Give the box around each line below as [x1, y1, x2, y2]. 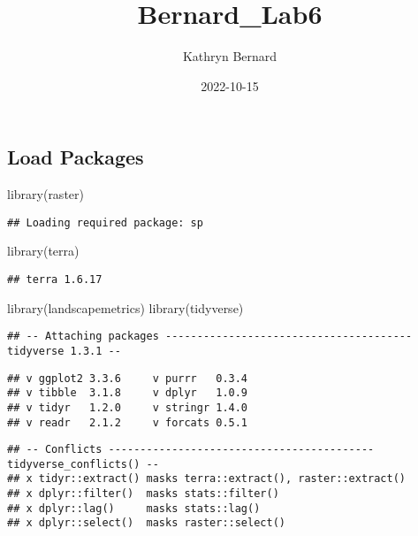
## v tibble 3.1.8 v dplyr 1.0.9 [7, 387, 248, 400]
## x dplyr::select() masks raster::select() [7, 517, 285, 530]
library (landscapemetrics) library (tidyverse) [7, 298, 244, 317]
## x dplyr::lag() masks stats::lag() [7, 502, 261, 515]
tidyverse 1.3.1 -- [7, 344, 121, 357]
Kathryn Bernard [182, 47, 277, 65]
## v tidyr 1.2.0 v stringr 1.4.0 [7, 401, 248, 414]
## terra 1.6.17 [7, 272, 103, 286]
